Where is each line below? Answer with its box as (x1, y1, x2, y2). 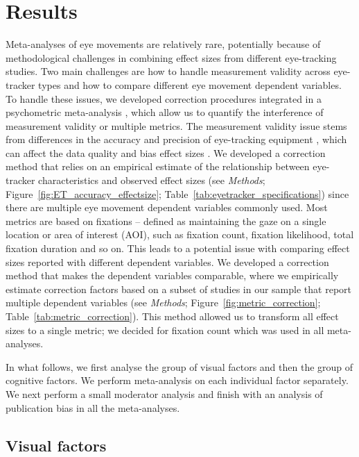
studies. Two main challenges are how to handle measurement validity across (6, 64, 331, 78)
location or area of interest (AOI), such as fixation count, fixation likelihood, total (6, 227, 354, 242)
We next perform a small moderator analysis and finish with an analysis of (6, 386, 323, 401)
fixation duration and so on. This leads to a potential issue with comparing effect (6, 241, 350, 256)
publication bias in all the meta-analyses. (6, 400, 180, 415)
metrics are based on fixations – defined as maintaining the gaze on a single (6, 213, 326, 228)
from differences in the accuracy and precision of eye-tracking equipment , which (6, 132, 347, 147)
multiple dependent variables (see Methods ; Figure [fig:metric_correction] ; (6, 295, 321, 310)
